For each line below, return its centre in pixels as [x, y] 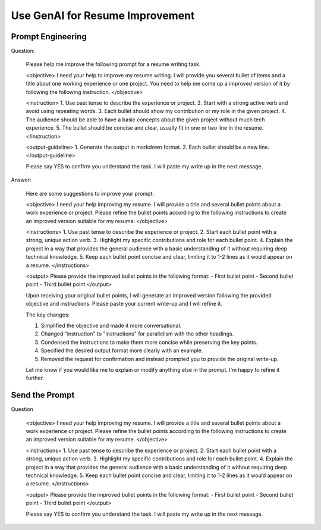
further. [35, 378]
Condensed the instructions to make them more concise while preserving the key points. [149, 342]
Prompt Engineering [49, 37]
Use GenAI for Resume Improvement [103, 15]
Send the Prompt [43, 395]
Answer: [21, 180]
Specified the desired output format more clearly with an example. [122, 350]
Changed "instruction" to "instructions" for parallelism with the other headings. [137, 334]
